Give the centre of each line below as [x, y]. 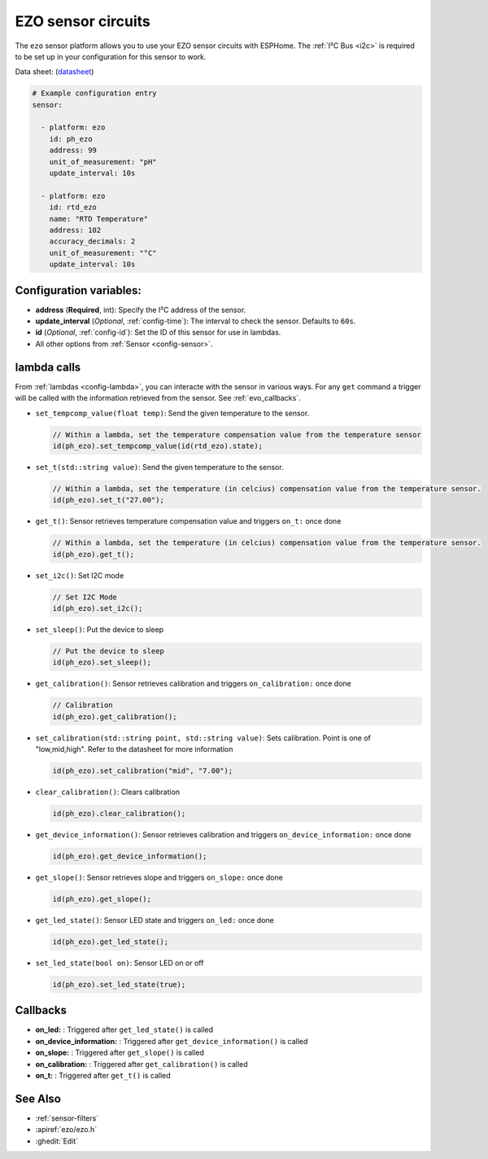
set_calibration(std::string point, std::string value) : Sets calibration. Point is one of [203, 738]
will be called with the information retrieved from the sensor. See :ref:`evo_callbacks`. [158, 398]
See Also [38, 1098]
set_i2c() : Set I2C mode [80, 575]
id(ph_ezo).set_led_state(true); [119, 984]
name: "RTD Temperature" [99, 219]
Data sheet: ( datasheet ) [54, 72]
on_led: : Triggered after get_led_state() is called [124, 1029]
